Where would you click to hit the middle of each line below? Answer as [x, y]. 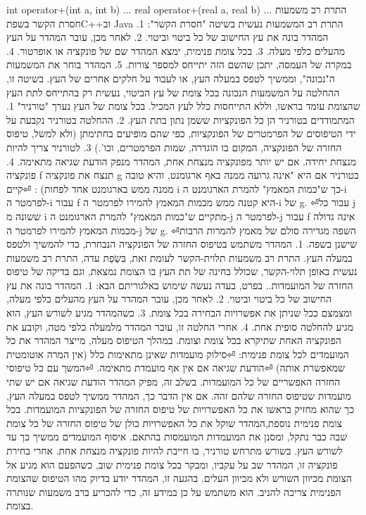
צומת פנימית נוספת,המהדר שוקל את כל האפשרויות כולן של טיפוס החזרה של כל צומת [174, 422]
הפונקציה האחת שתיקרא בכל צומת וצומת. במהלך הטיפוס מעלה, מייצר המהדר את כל [174, 340]
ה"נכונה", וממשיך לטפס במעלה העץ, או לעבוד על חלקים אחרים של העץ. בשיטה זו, [171, 78]
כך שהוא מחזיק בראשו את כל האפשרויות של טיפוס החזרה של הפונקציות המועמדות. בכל [181, 409]
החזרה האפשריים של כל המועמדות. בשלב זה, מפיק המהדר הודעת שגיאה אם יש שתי [173, 382]
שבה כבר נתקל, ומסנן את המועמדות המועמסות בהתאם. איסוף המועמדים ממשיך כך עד [177, 437]
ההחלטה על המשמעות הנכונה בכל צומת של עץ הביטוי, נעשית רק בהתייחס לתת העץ [173, 92]
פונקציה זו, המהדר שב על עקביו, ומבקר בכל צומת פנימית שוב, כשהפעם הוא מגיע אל [172, 464]
